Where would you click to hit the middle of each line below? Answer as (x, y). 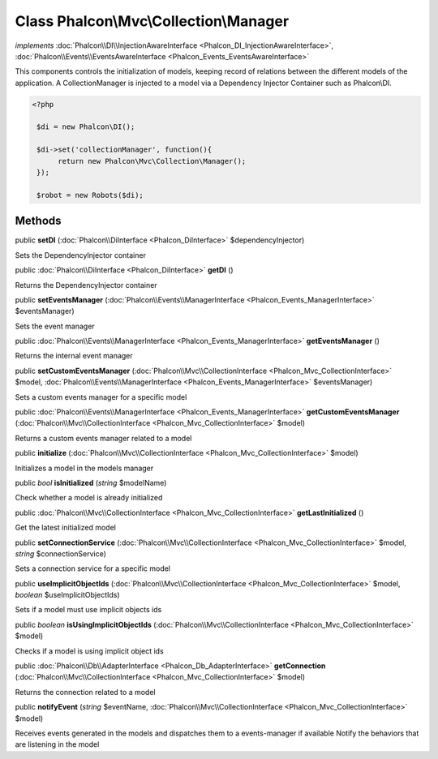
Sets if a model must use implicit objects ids (88, 610)
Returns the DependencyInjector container (86, 285)
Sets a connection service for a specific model (92, 568)
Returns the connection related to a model (85, 692)
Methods (38, 221)
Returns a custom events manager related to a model (103, 438)
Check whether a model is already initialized (89, 498)
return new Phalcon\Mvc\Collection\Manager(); (152, 161)
